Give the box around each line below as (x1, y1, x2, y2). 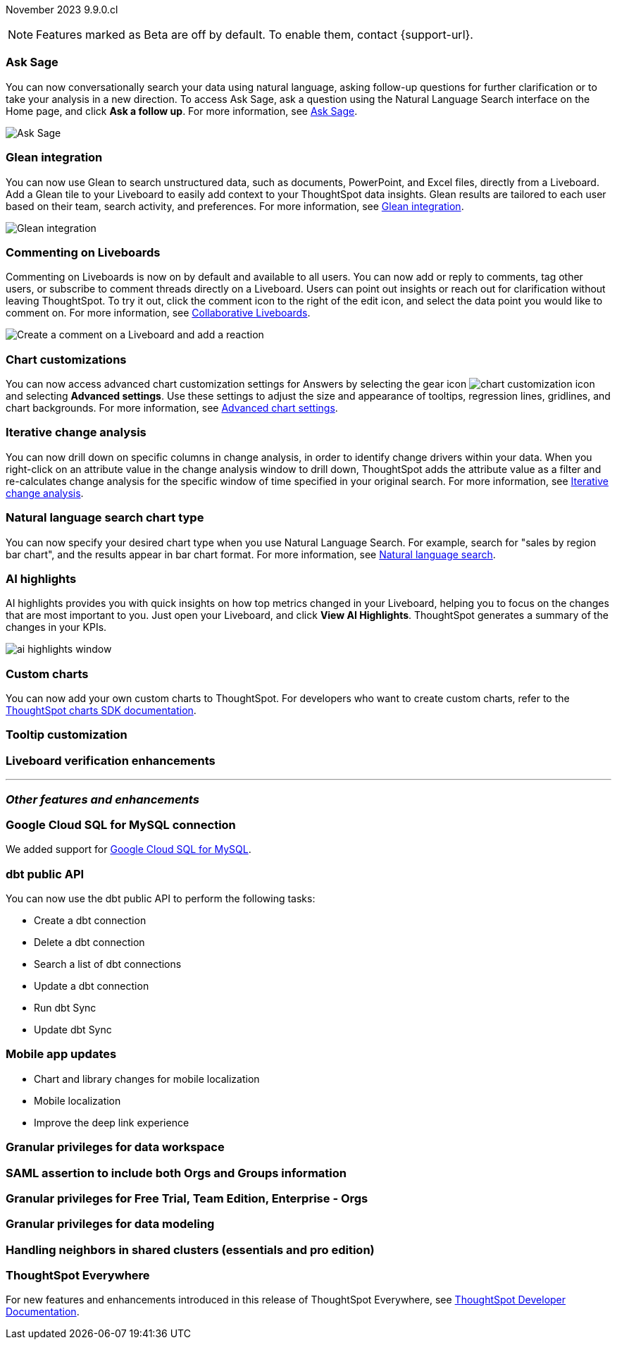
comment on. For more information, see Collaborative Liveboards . (6, 307, 311, 319)
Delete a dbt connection (34, 936, 145, 948)
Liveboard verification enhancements (6, 753, 216, 768)
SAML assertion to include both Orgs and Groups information (6, 1165, 347, 1180)
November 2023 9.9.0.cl (6, 4, 118, 16)
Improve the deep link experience (34, 1116, 189, 1129)
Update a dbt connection (34, 980, 149, 992)
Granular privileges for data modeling (6, 1217, 215, 1232)
